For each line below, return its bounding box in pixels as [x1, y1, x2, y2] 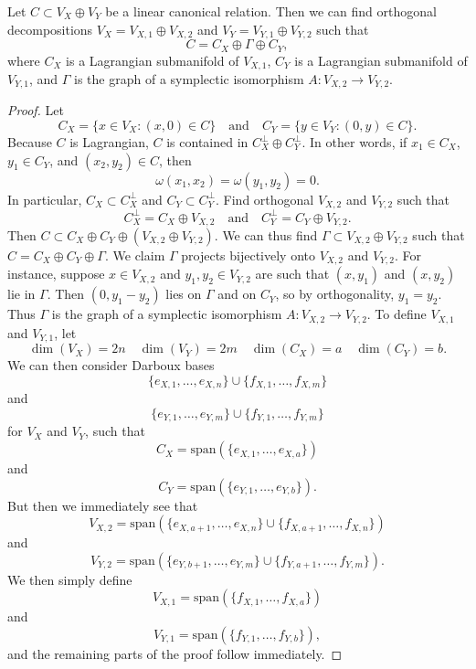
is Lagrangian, [69, 133, 149, 151]
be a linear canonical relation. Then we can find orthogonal [105, 2, 437, 20]
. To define [366, 304, 427, 324]
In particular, [7, 189, 82, 208]
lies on [165, 284, 202, 303]
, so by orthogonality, [275, 284, 395, 303]
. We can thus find [214, 226, 318, 244]
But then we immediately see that [7, 495, 198, 515]
